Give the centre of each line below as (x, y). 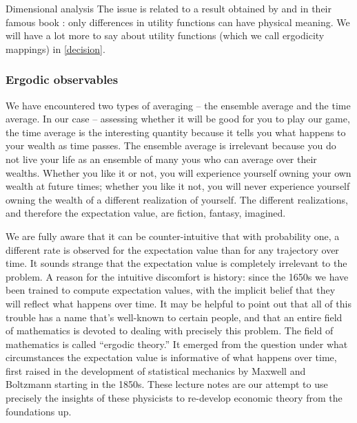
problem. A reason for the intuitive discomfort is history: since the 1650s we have (177, 276)
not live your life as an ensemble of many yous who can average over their (161, 159)
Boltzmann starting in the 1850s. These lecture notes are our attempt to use (167, 384)
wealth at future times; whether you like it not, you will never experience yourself (178, 186)
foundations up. (39, 411)
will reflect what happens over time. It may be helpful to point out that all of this (178, 303)
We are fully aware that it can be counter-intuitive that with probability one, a (173, 236)
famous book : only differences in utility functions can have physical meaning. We (178, 22)
